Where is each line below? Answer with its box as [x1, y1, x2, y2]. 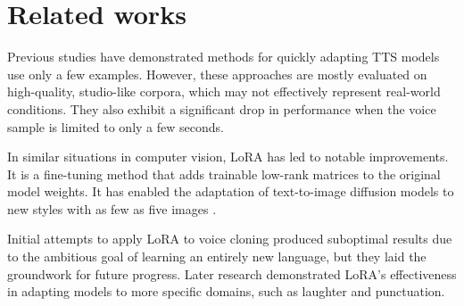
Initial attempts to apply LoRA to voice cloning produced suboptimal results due [7, 229, 452, 248]
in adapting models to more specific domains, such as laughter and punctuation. [7, 282, 445, 301]
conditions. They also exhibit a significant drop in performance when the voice [7, 99, 436, 118]
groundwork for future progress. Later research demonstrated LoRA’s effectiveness [7, 264, 457, 283]
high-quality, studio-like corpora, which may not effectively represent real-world [7, 82, 441, 101]
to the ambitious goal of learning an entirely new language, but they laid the [7, 247, 427, 266]
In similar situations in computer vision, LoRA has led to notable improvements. [7, 147, 449, 166]
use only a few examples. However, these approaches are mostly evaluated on [7, 64, 427, 83]
